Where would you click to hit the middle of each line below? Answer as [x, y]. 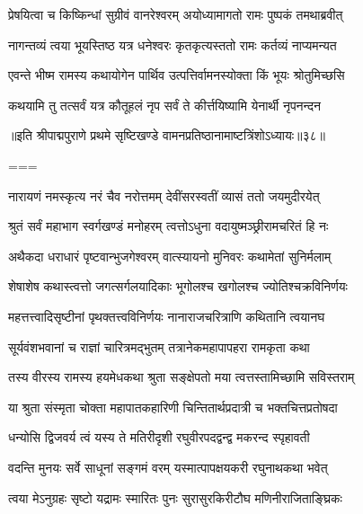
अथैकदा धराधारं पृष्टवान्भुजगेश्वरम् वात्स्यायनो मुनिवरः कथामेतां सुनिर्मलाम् [170, 256]
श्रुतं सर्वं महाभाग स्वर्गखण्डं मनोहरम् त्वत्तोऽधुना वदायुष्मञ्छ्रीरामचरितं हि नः [168, 226]
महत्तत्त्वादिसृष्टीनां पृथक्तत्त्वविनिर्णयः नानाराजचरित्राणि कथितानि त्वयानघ [167, 316]
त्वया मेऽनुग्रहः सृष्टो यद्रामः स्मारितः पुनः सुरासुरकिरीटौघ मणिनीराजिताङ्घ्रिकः [175, 497]
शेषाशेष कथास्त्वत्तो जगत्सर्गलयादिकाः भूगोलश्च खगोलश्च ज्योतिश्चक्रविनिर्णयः [178, 286]
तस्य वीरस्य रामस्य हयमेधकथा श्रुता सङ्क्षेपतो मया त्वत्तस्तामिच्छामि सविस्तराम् [181, 377]
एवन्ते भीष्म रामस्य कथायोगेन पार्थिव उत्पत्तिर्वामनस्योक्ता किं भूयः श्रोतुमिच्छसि [177, 75]
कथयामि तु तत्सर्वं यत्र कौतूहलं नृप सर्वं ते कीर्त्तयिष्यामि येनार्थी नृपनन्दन [164, 105]
